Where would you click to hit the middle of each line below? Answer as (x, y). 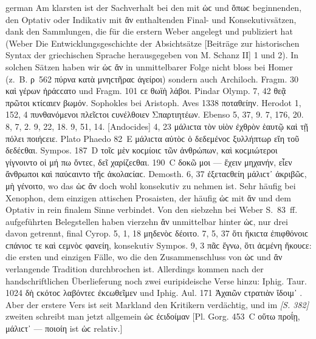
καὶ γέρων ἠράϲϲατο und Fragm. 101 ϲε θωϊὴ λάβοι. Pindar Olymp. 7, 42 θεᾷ (146, 91)
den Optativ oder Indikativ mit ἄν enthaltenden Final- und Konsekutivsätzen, (151, 19)
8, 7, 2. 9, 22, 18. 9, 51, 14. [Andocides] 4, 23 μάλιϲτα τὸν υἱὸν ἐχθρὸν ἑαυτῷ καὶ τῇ (157, 126)
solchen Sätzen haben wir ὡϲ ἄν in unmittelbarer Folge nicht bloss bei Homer (149, 66)
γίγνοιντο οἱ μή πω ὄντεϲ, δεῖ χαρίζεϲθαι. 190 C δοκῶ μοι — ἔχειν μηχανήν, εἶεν (149, 162)
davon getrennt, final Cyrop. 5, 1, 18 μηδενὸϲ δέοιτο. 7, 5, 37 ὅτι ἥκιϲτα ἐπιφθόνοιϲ (157, 233)
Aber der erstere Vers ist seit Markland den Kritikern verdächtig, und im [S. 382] (157, 304)
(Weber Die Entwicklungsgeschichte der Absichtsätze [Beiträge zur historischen (153, 43)
